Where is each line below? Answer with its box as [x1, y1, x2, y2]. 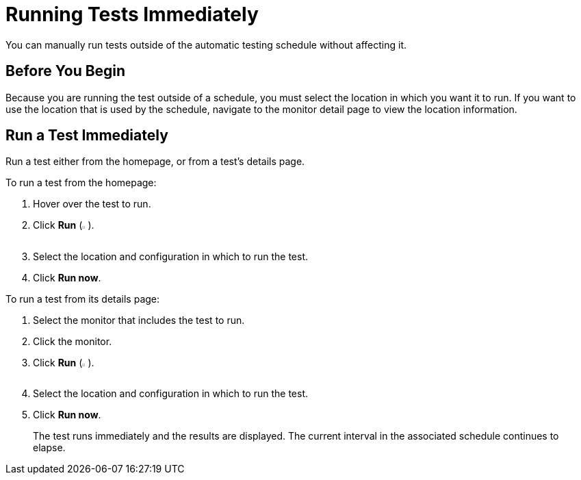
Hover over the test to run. [33, 198, 151, 210]
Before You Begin [5, 62, 126, 80]
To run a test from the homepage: [5, 177, 157, 189]
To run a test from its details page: [5, 292, 160, 305]
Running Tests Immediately [5, 3, 259, 26]
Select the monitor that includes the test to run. [33, 314, 245, 326]
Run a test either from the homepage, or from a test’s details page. [5, 155, 305, 168]
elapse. [33, 442, 66, 454]
